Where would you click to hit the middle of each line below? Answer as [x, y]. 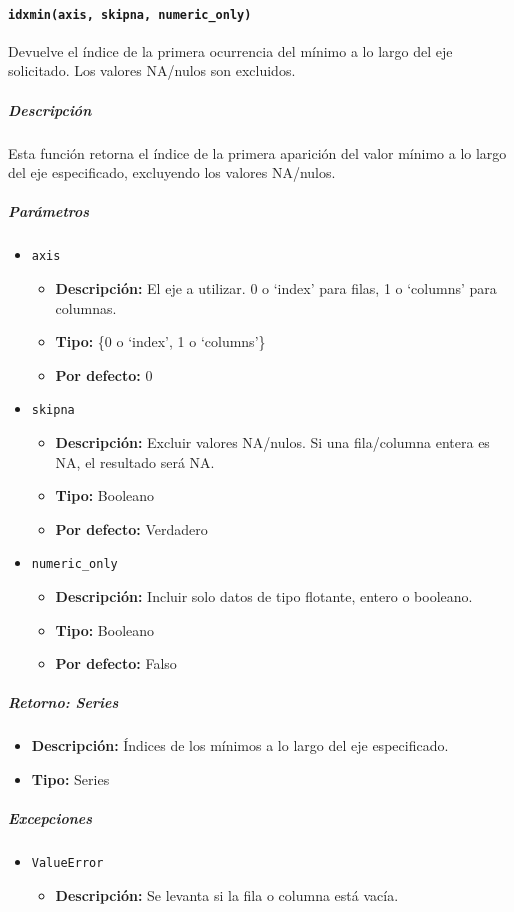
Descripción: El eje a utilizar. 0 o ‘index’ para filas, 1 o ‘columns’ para [276, 288]
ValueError [67, 863]
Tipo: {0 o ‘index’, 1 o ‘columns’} [160, 341]
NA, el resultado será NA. [135, 461]
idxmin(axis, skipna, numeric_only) [130, 14]
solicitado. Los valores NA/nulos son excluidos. [152, 70]
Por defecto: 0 [104, 374]
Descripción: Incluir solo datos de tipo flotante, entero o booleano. [264, 596]
